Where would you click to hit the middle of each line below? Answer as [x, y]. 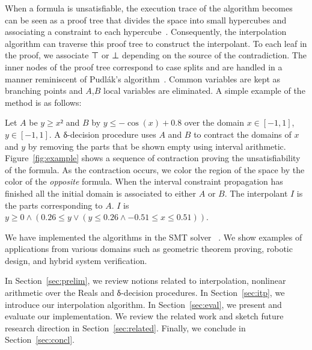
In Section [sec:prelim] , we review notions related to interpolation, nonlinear [145, 281]
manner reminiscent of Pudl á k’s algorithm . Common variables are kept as [143, 78]
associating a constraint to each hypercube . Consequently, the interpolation [146, 32]
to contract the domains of [243, 134]
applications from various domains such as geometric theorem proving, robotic [149, 249]
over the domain [214, 122]
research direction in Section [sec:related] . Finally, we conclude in [125, 327]
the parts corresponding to [54, 205]
